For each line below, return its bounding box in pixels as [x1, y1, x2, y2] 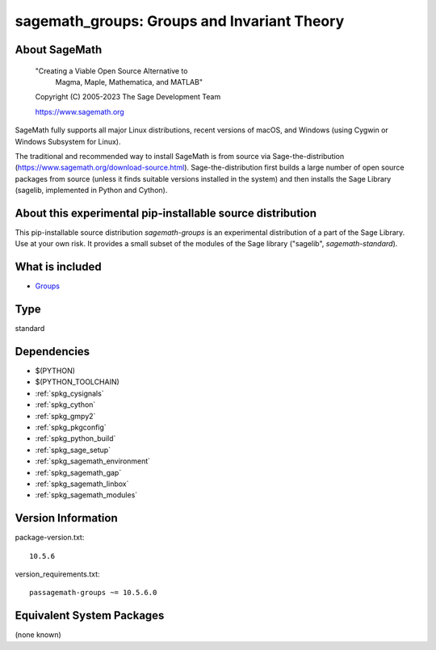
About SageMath [15, 43, 103, 57]
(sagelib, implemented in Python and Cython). [15, 186, 168, 195]
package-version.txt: [15, 533, 85, 543]
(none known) [15, 630, 62, 640]
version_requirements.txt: [15, 569, 100, 579]
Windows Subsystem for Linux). [15, 136, 121, 146]
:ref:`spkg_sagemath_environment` [35, 456, 151, 466]
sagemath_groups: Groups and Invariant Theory [15, 12, 345, 30]
